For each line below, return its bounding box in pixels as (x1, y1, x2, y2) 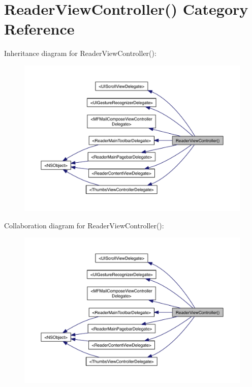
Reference (4, 18, 75, 39)
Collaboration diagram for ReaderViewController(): (4, 220, 164, 230)
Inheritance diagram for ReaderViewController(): (4, 48, 156, 58)
